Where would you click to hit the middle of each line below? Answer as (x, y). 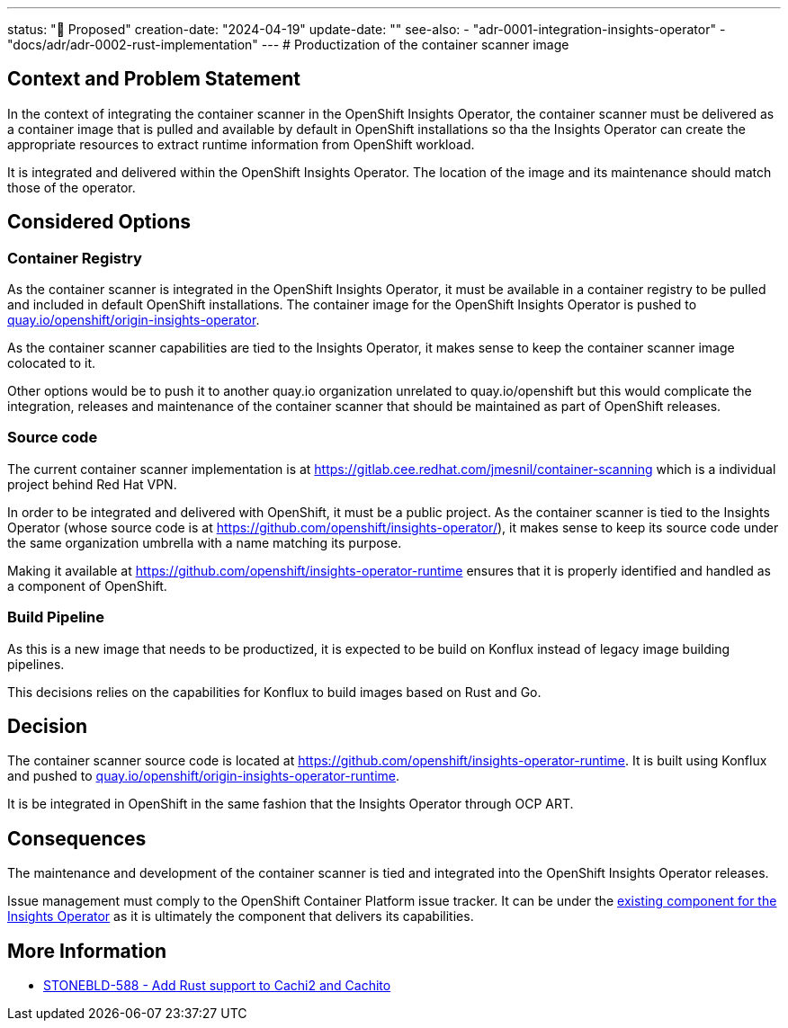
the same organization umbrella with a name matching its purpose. (205, 542)
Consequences (77, 838)
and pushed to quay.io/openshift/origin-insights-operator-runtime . (203, 776)
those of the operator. (72, 187)
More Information (87, 951)
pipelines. (36, 664)
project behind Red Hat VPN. (92, 484)
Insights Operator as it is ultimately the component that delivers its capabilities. (241, 916)
